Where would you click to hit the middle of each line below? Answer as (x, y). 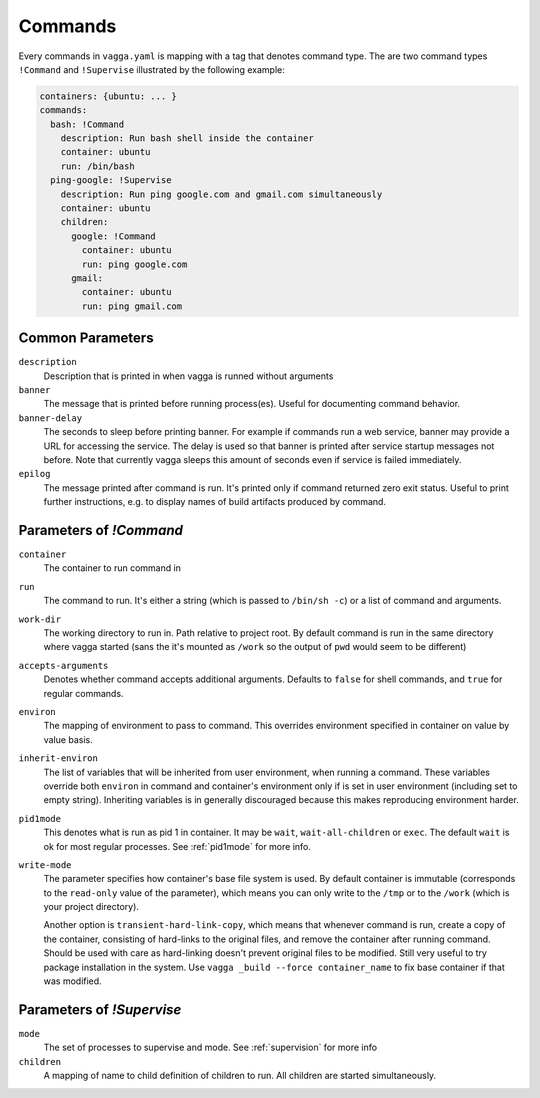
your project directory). (91, 907)
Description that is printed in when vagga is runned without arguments (188, 376)
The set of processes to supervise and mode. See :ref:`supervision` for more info (210, 1047)
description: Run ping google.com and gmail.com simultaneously (221, 194)
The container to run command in (112, 568)
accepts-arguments (63, 665)
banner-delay (50, 418)
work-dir (40, 619)
